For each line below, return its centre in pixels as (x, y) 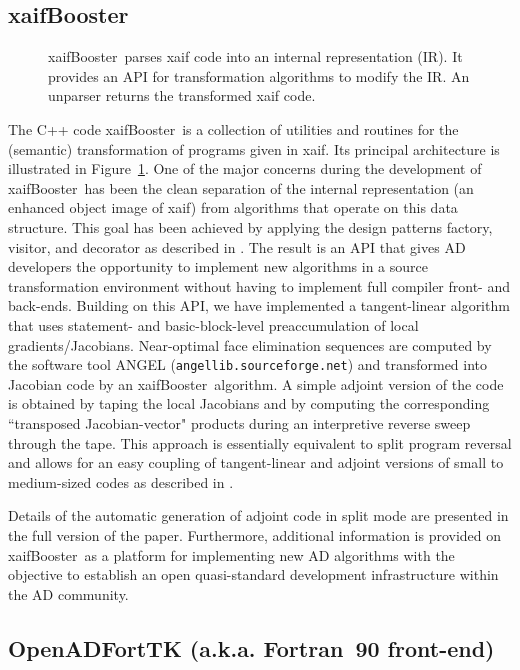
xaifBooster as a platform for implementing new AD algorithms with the (231, 554)
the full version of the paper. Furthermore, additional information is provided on (255, 534)
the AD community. (68, 593)
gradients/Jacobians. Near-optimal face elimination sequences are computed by (250, 344)
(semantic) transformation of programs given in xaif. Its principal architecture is (254, 148)
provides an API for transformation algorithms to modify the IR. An (259, 75)
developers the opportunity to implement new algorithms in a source (218, 266)
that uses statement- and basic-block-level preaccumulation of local (213, 324)
